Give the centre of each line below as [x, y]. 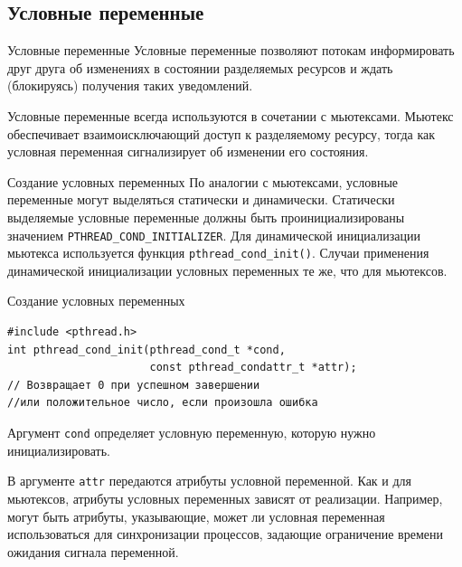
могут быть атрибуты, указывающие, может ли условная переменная [196, 516]
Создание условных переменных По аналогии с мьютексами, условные [203, 181]
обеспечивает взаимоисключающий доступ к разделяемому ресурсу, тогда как [222, 133]
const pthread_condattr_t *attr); [253, 368]
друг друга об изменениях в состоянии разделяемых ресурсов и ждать [200, 67]
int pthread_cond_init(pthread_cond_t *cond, [146, 350]
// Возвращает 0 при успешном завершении [134, 385]
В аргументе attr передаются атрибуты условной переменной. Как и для [210, 481]
